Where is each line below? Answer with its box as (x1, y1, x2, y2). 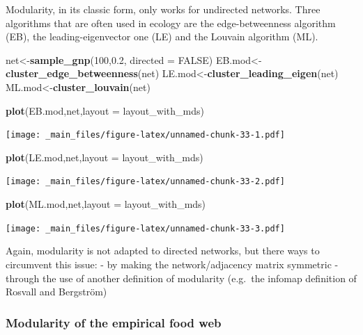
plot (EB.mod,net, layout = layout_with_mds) (6, 103, 204, 117)
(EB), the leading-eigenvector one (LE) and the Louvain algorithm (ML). (6, 29, 318, 44)
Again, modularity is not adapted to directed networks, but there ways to (6, 243, 320, 258)
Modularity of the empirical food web (6, 313, 222, 331)
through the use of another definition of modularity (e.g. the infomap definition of (6, 270, 357, 285)
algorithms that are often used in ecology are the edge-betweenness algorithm (6, 15, 336, 30)
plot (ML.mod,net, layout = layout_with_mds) (6, 197, 206, 211)
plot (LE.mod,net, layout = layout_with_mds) (6, 149, 203, 164)
